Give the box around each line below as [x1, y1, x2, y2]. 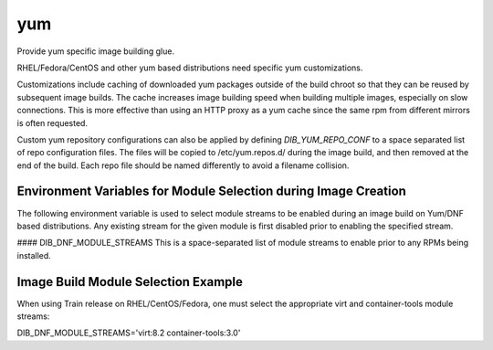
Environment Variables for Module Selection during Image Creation [16, 184, 406, 199]
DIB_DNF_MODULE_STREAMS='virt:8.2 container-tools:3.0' [16, 327, 241, 338]
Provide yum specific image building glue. [16, 46, 175, 57]
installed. [16, 249, 52, 260]
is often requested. [16, 117, 89, 128]
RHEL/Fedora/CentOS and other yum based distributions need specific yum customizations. [16, 62, 363, 73]
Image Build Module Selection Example [16, 274, 244, 290]
